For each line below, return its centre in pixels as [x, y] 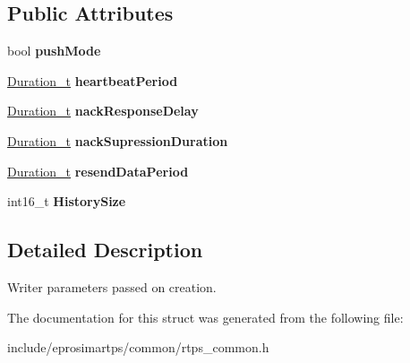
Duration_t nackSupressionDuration [118, 140]
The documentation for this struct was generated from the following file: [205, 317]
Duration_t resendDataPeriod [98, 171]
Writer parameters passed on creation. [112, 286]
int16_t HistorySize [67, 201]
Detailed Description [105, 250]
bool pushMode [54, 51]
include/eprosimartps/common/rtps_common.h [138, 347]
